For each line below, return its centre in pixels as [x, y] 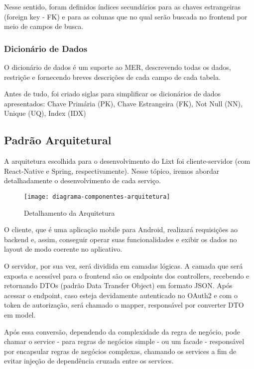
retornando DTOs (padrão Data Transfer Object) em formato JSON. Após [118, 285]
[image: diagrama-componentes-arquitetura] [97, 196]
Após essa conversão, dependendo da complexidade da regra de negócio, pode [122, 331]
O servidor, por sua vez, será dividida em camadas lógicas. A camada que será [124, 265]
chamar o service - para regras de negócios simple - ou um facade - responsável [124, 341]
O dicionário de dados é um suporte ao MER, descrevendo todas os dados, [118, 67]
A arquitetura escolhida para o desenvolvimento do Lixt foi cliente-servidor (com [127, 161]
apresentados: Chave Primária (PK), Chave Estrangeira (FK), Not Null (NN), [123, 103]
